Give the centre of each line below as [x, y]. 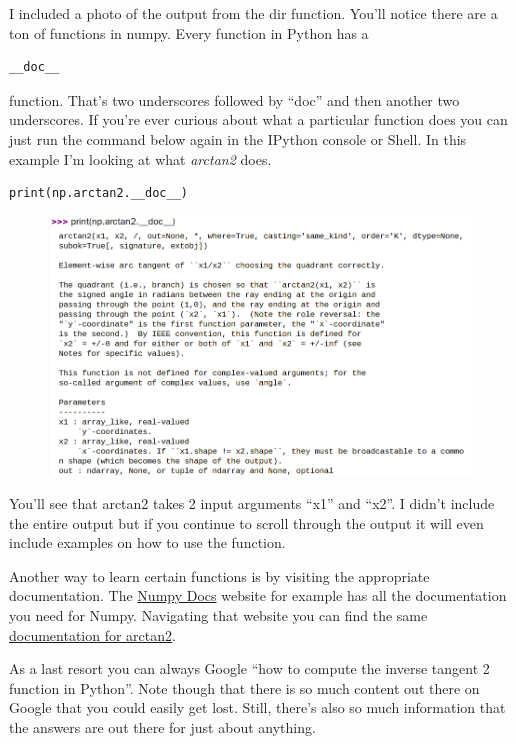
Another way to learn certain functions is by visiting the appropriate [219, 575]
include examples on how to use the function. [147, 542]
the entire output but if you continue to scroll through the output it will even [246, 522]
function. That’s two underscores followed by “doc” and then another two [234, 99]
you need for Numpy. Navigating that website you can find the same [218, 615]
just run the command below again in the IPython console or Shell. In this [238, 138]
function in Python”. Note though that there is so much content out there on [244, 687]
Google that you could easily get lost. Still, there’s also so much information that [257, 707]
